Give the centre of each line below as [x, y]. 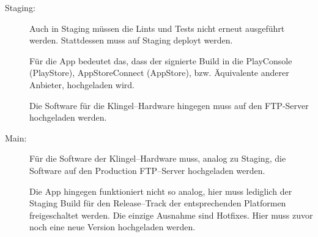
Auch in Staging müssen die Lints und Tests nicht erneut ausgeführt [157, 28]
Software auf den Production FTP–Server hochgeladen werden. [147, 170]
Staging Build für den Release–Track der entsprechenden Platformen [158, 203]
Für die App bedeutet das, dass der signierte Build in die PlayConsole [161, 60]
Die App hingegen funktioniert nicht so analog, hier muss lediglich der [161, 191]
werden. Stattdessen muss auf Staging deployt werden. [131, 40]
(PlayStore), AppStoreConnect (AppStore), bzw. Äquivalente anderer [159, 73]
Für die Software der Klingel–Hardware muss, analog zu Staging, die [158, 158]
